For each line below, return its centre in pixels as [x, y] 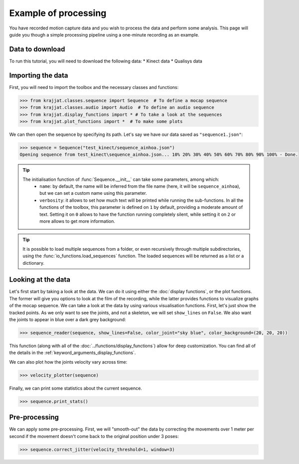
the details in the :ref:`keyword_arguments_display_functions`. [73, 353]
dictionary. [34, 263]
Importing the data [39, 75]
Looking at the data [40, 280]
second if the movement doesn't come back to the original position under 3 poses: [94, 436]
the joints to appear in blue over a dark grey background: [68, 320]
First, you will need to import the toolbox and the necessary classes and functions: [94, 87]
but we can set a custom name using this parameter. [93, 193]
